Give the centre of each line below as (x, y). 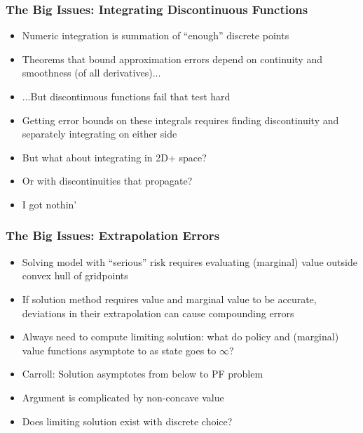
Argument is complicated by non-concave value (123, 397)
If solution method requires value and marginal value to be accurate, (169, 299)
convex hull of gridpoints (75, 275)
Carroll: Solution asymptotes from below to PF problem (143, 374)
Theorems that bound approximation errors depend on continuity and (172, 59)
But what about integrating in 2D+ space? (114, 157)
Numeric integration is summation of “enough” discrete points (156, 35)
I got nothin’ (49, 204)
